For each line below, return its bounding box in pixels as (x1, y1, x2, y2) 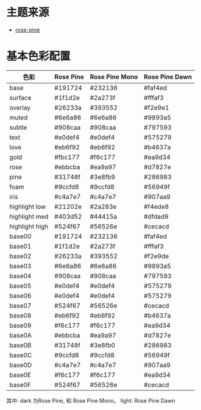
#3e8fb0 (90, 341, 116, 349)
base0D (9, 361, 32, 369)
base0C (9, 351, 32, 359)
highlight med (9, 212, 49, 221)
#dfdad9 (144, 212, 169, 221)
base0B (9, 341, 32, 349)
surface (9, 93, 32, 102)
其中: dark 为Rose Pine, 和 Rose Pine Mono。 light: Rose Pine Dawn (6, 397, 175, 404)
